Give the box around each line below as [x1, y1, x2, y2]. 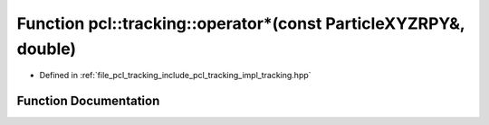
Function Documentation [16, 94, 160, 109]
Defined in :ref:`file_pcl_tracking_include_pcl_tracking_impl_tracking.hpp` [39, 70, 312, 81]
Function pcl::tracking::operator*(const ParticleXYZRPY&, [16, 13, 465, 33]
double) [16, 39, 77, 58]
